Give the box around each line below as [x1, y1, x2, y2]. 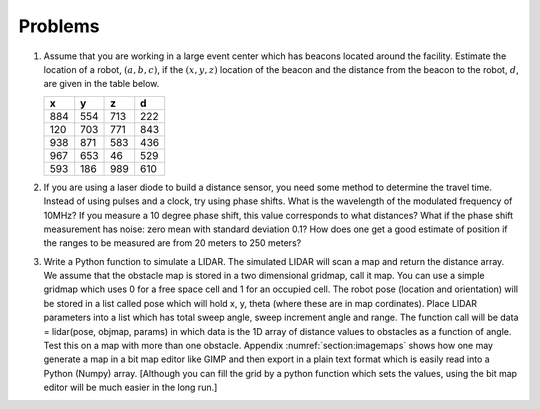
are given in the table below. [43, 78, 160, 90]
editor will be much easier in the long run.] [43, 381, 218, 394]
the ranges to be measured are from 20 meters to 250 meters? [43, 237, 302, 249]
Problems [18, 15, 100, 37]
